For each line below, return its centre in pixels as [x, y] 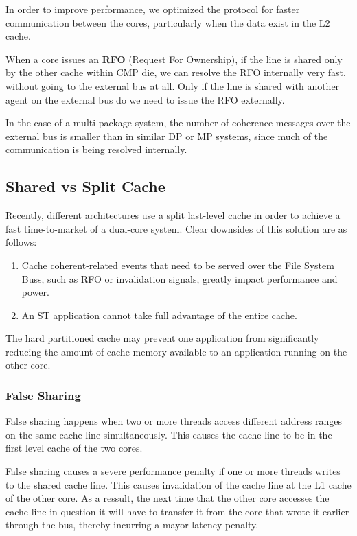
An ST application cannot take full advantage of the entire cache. [159, 315]
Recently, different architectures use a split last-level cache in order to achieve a [173, 215]
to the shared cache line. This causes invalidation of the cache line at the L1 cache [178, 484]
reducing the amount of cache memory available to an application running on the [176, 351]
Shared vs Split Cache [85, 186]
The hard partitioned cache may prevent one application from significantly [162, 338]
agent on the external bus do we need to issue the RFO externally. [145, 99]
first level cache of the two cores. [74, 448]
